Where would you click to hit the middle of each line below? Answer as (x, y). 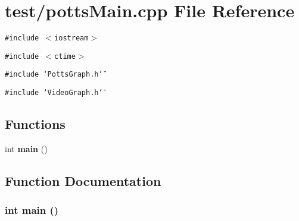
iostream (71, 38)
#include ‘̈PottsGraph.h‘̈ (54, 75)
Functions (35, 124)
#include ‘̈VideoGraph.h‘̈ (54, 93)
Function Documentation (83, 180)
